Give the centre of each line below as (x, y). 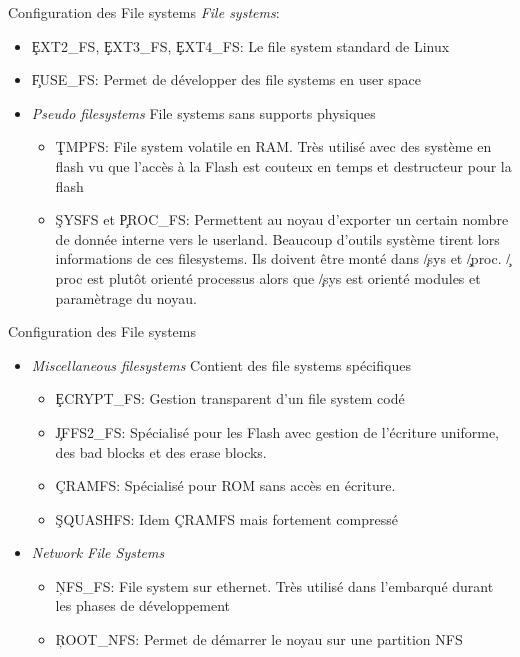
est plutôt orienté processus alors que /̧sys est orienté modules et (284, 277)
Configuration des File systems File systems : (144, 12)
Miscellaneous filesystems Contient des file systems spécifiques (221, 364)
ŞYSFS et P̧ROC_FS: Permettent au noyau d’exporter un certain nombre (282, 219)
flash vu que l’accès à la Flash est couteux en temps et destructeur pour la (283, 165)
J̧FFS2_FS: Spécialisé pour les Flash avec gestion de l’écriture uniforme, (277, 431)
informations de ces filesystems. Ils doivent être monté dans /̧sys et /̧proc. (278, 258)
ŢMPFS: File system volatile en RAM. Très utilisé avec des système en (273, 146)
